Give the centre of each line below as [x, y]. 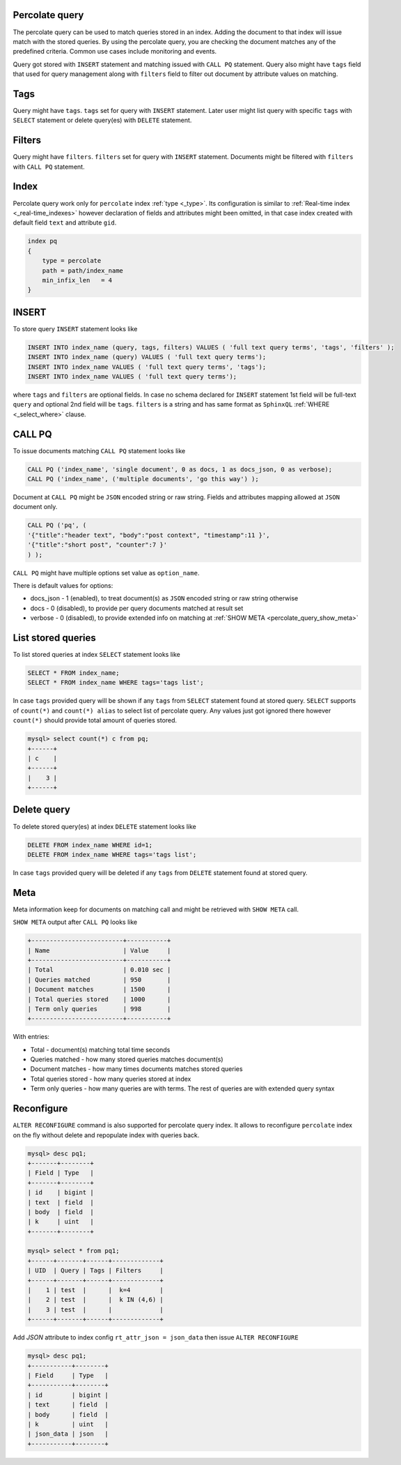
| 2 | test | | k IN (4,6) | [95, 1300]
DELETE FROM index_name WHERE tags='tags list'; [112, 855]
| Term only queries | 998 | [99, 1009]
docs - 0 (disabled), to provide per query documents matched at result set [137, 608]
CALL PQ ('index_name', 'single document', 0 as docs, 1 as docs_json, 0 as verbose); [180, 469]
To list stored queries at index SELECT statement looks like [96, 654]
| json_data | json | [68, 1434]
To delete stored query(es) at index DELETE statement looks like [104, 826]
